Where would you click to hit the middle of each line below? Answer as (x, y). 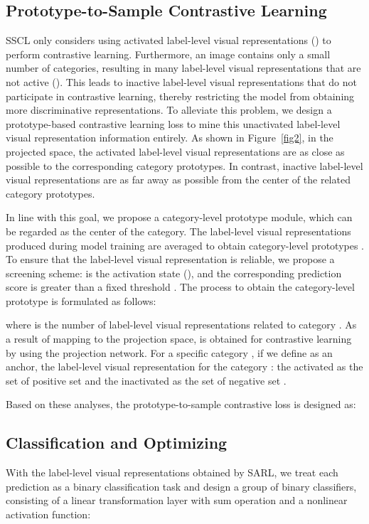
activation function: (48, 514)
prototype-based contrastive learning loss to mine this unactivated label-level (173, 123)
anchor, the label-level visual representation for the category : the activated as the (184, 367)
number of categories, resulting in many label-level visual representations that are (183, 68)
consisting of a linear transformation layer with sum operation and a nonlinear (177, 500)
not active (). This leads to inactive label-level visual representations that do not (181, 81)
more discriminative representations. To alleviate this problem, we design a (169, 110)
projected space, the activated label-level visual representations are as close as (175, 151)
